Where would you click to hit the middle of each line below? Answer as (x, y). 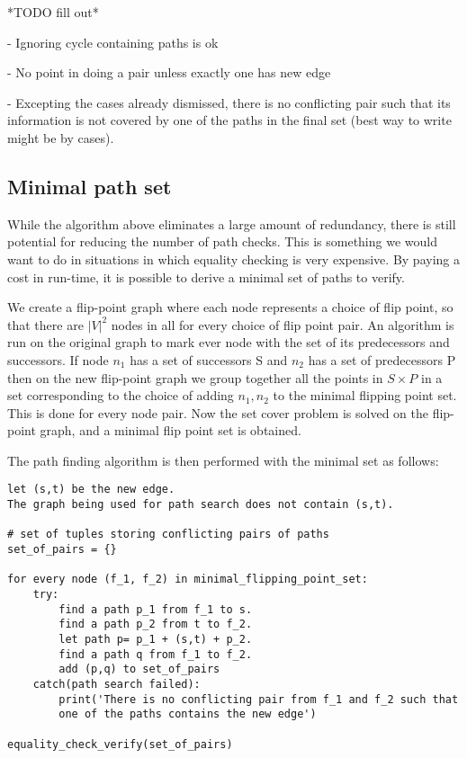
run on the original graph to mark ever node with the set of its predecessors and (229, 342)
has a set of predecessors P (382, 359)
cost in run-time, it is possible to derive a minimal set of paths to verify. (206, 276)
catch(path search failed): (117, 685)
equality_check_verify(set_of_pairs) (120, 744)
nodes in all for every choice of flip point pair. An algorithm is (283, 324)
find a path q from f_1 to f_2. (156, 654)
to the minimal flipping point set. (365, 395)
